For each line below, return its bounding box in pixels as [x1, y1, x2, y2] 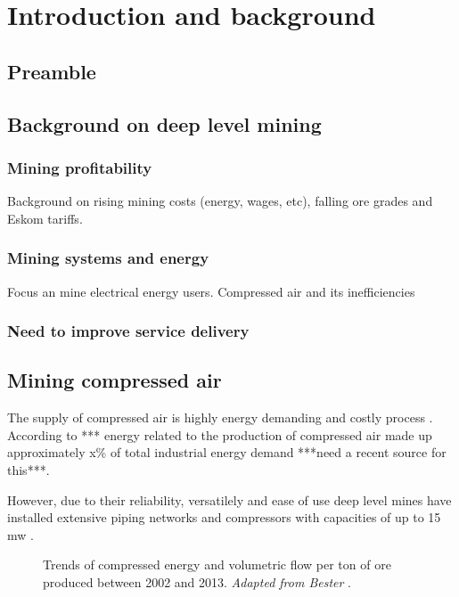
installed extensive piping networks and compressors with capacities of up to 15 [7, 508, 441, 527]
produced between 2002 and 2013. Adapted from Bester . [43, 572, 352, 591]
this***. [7, 460, 50, 478]
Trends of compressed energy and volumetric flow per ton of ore [43, 555, 391, 574]
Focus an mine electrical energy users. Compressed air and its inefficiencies [7, 282, 415, 300]
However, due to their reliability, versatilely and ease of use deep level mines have [7, 490, 452, 509]
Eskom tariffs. [7, 209, 83, 227]
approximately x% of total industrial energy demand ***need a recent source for [7, 443, 447, 462]
